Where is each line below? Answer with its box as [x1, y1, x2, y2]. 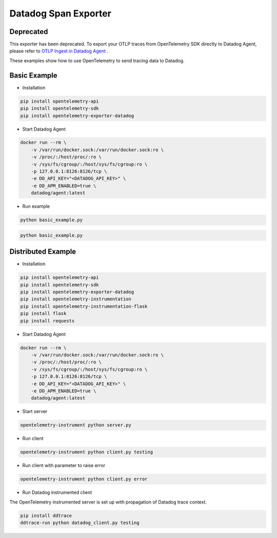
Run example [22, 203, 50, 209]
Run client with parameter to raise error [22, 462, 105, 469]
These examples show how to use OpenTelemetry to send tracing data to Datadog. [9, 57, 185, 64]
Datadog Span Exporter [9, 8, 111, 19]
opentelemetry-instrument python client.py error [20, 476, 148, 482]
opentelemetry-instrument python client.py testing [20, 449, 153, 455]
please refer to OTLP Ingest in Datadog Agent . [9, 48, 109, 54]
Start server [22, 408, 48, 415]
